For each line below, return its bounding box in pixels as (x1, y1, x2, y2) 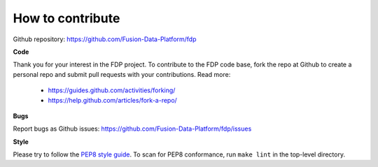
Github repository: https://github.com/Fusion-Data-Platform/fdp (13, 35, 197, 43)
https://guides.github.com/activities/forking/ (48, 86, 176, 94)
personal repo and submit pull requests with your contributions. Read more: (13, 70, 231, 78)
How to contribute (13, 10, 120, 26)
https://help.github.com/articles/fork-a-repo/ (48, 96, 178, 104)
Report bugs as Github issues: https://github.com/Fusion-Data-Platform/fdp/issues (13, 124, 252, 133)
